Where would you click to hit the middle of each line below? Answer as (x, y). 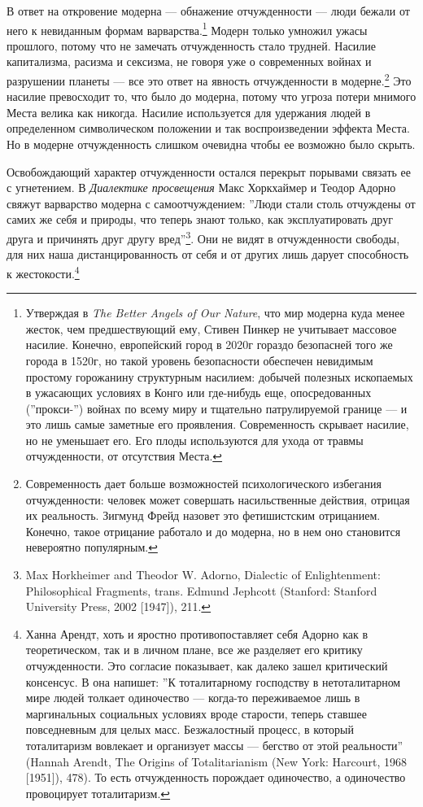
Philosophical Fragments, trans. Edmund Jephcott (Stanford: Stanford (201, 590)
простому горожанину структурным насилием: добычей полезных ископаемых (219, 376)
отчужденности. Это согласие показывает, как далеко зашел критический (207, 665)
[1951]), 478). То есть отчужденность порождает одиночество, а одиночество (216, 777)
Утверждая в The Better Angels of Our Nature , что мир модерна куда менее (215, 313)
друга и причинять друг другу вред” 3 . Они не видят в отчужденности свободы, (203, 237)
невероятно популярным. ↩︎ (92, 547)
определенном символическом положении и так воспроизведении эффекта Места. (208, 128)
